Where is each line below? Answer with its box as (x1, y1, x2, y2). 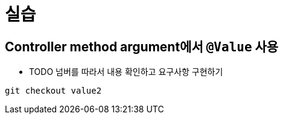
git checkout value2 (5, 86, 102, 96)
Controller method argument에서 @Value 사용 (5, 39, 279, 54)
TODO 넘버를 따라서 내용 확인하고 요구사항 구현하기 (29, 66, 223, 77)
